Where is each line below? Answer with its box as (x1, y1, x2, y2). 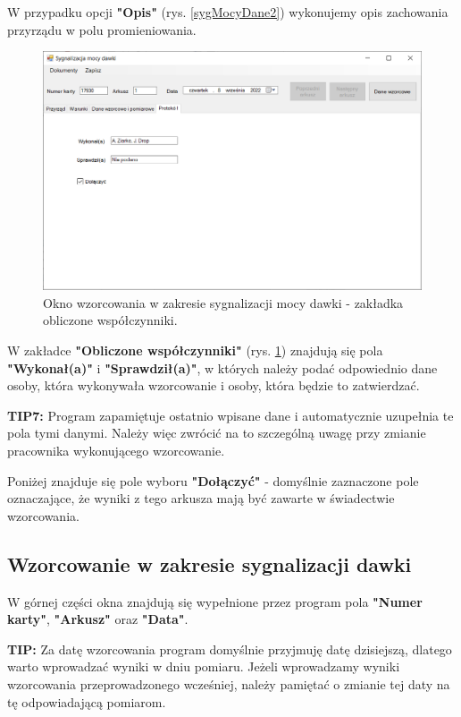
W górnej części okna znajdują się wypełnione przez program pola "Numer (7, 592, 423, 610)
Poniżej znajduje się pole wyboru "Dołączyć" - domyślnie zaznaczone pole (7, 471, 419, 490)
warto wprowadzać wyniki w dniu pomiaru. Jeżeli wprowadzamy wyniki (7, 657, 400, 676)
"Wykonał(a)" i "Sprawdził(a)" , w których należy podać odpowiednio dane (7, 358, 438, 377)
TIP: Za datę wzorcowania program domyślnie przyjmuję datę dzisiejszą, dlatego (7, 639, 452, 658)
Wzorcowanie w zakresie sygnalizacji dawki (7, 550, 412, 577)
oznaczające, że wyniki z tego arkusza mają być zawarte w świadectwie (7, 489, 395, 508)
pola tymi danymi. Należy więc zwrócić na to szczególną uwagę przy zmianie (7, 423, 426, 442)
